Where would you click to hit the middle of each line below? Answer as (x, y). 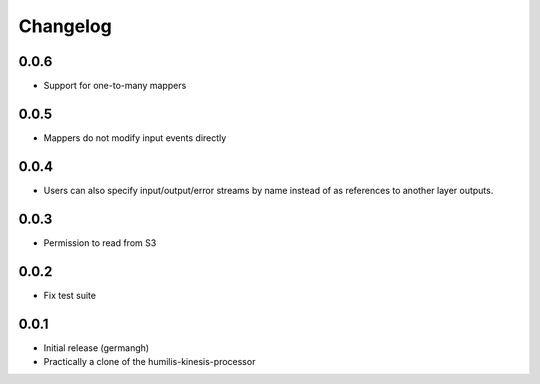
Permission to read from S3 (100, 242)
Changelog (65, 26)
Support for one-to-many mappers (115, 86)
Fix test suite (70, 295)
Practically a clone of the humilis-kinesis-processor (149, 361)
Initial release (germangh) (96, 347)
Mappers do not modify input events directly (135, 137)
